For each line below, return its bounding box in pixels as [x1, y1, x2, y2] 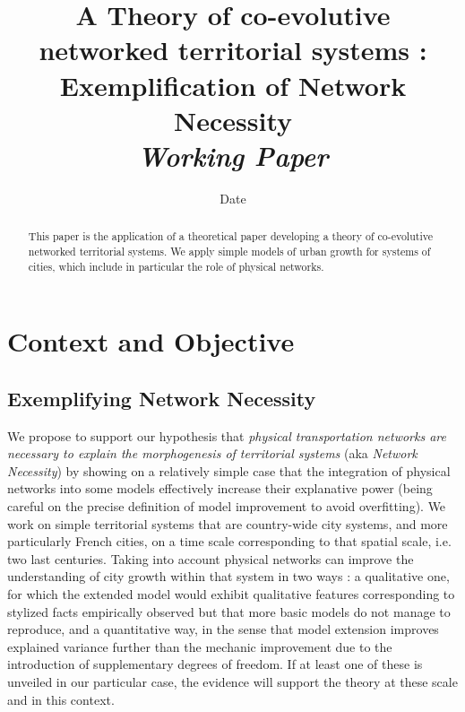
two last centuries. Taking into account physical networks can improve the [7, 549, 414, 568]
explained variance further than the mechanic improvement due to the [7, 637, 392, 656]
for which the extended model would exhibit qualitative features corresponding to [7, 584, 455, 603]
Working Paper [137, 136, 329, 174]
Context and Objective [7, 323, 295, 360]
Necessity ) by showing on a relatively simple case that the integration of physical [7, 461, 451, 480]
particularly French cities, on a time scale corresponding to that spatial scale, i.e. [7, 532, 452, 551]
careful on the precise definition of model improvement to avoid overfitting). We [7, 497, 446, 515]
